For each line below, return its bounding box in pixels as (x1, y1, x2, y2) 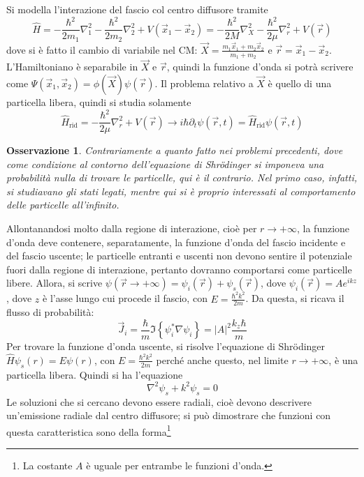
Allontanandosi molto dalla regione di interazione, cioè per (6, 221, 257, 236)
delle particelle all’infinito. (6, 197, 119, 212)
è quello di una (268, 75, 332, 90)
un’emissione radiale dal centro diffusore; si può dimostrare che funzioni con (6, 408, 331, 423)
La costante (22, 457, 73, 472)
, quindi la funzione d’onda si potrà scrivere (166, 59, 354, 74)
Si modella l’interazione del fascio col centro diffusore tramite (6, 2, 268, 16)
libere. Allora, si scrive (6, 275, 103, 290)
